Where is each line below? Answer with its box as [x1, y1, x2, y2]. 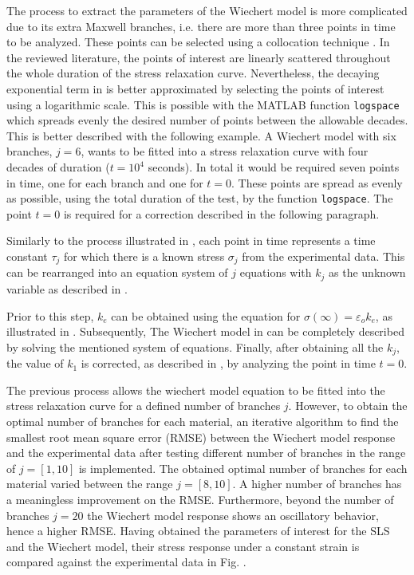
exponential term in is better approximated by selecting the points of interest [6, 80, 384, 96]
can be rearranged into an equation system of [6, 264, 228, 281]
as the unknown [329, 264, 406, 281]
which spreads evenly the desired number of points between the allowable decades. [6, 112, 408, 128]
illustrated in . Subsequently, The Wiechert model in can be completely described [6, 323, 404, 340]
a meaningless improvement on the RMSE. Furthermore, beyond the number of [6, 490, 394, 507]
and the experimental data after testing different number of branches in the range [6, 444, 406, 461]
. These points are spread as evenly [231, 174, 403, 191]
